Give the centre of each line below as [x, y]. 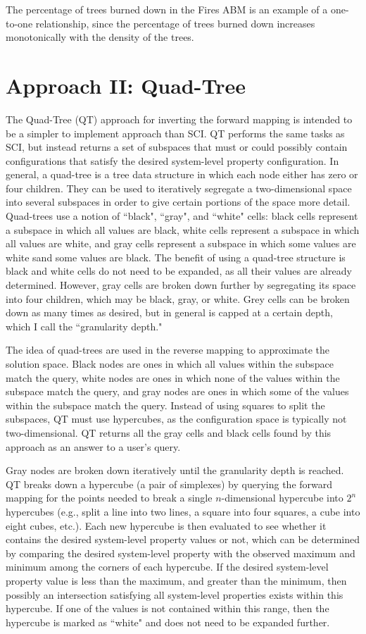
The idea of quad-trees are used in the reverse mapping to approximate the [168, 350]
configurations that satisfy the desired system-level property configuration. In [172, 160]
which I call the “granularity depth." [84, 326]
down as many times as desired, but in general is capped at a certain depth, [169, 312]
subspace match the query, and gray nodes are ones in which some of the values [177, 391]
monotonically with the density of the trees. [100, 37]
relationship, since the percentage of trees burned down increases [175, 23]
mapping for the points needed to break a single [109, 498]
